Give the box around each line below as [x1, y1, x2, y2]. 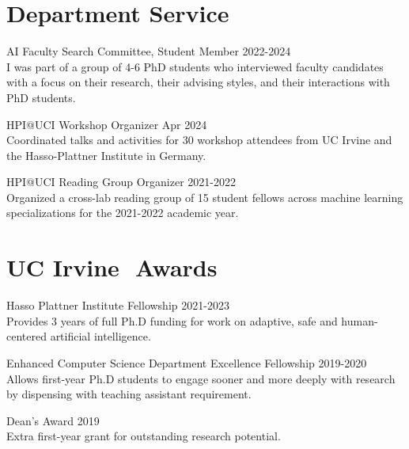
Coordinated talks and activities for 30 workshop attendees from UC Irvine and [6, 131, 392, 148]
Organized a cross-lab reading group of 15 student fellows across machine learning [6, 188, 403, 205]
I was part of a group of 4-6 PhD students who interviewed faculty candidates [6, 58, 384, 74]
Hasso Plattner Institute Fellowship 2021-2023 [6, 297, 229, 314]
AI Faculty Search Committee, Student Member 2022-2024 [6, 43, 291, 59]
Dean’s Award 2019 [6, 412, 100, 428]
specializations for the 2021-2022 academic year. [6, 204, 239, 221]
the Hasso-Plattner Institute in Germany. [6, 146, 206, 163]
